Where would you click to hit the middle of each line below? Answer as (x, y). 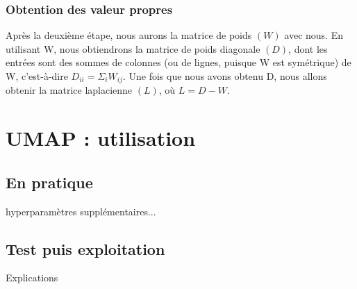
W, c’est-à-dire (37, 76)
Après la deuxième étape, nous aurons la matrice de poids (129, 35)
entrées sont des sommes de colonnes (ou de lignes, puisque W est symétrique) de (178, 62)
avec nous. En (314, 35)
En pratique (49, 182)
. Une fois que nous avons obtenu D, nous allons (225, 76)
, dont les (308, 48)
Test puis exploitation (85, 248)
